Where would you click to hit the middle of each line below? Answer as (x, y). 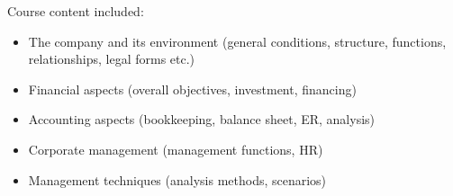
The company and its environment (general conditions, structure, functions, (237, 41)
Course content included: (76, 11)
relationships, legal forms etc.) (112, 59)
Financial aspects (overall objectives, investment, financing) (192, 89)
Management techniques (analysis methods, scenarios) (177, 179)
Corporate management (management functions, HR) (176, 149)
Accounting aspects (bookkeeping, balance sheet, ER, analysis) (202, 119)
